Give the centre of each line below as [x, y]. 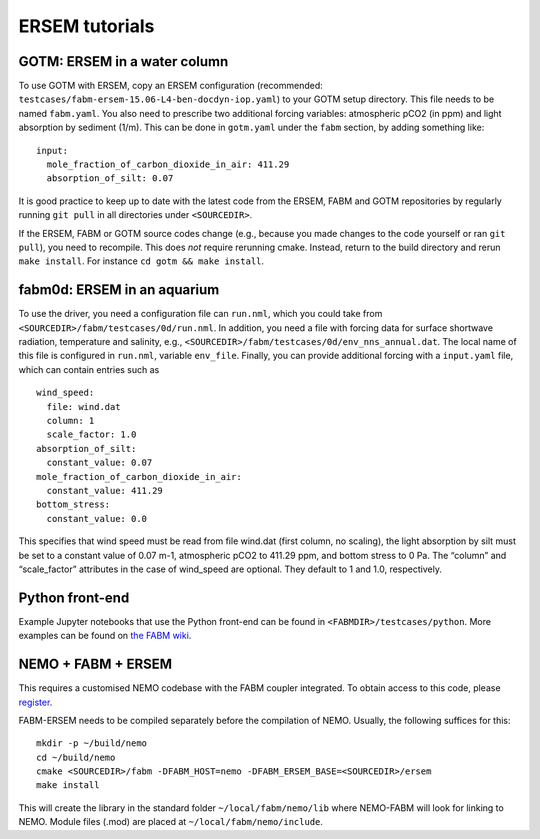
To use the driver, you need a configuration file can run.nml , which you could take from [200, 314]
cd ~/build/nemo [76, 757]
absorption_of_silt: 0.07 [110, 178]
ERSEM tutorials [86, 26]
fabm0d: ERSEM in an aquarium [119, 290]
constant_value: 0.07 [99, 463]
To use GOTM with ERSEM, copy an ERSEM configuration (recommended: [171, 86]
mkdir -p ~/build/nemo [92, 743]
